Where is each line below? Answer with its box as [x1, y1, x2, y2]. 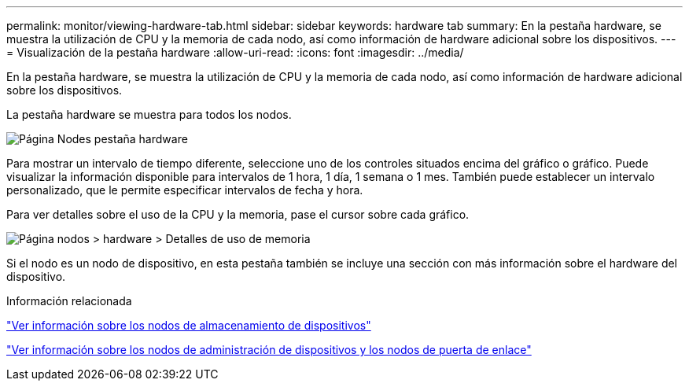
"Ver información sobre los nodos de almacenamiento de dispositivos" [6, 319, 371, 332]
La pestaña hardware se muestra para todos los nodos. [6, 108, 292, 121]
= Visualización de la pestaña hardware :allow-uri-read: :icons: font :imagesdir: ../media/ [6, 46, 464, 59]
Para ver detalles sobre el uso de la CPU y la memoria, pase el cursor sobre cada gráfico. [6, 208, 470, 221]
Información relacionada [6, 294, 132, 308]
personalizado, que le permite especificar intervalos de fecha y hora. [6, 183, 363, 197]
